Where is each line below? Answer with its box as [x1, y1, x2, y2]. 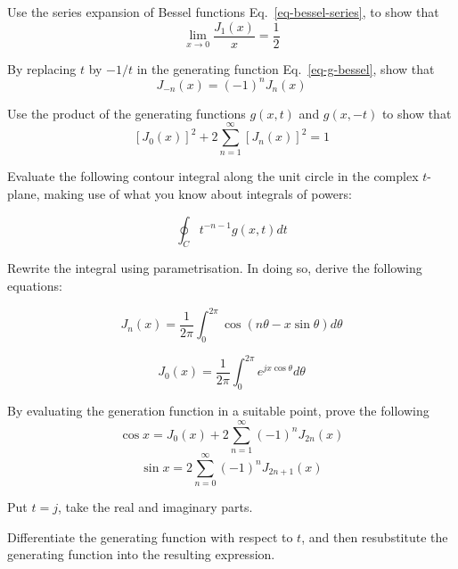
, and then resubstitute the [301, 527, 448, 546]
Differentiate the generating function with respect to [7, 527, 293, 546]
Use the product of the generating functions [7, 103, 246, 122]
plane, [7, 185, 40, 203]
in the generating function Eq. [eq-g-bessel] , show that [136, 59, 435, 78]
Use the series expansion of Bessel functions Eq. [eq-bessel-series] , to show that [7, 3, 439, 21]
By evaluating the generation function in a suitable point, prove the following [7, 401, 429, 420]
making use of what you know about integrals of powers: [44, 185, 352, 203]
